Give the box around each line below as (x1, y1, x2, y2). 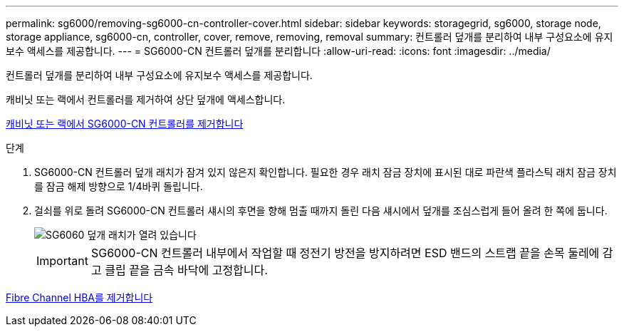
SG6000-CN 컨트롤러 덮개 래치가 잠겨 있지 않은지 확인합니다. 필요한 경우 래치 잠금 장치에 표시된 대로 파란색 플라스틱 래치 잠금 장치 (34, 166, 617, 178)
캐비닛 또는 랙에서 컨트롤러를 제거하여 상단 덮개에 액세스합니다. (6, 93, 286, 105)
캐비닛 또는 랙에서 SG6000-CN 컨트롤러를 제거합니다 (6, 118, 244, 130)
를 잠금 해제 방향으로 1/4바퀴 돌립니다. (34, 180, 203, 192)
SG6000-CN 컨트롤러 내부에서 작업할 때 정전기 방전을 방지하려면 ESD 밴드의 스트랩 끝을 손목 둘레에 (90, 246, 600, 260)
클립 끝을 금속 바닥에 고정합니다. (105, 263, 268, 277)
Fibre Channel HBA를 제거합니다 (6, 291, 153, 304)
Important (36, 254, 88, 268)
